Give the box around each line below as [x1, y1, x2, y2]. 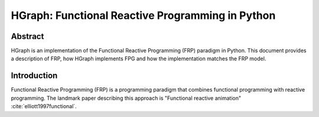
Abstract [11, 31, 44, 41]
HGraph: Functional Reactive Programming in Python [11, 9, 276, 22]
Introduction [11, 71, 58, 81]
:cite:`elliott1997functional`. [11, 103, 77, 110]
